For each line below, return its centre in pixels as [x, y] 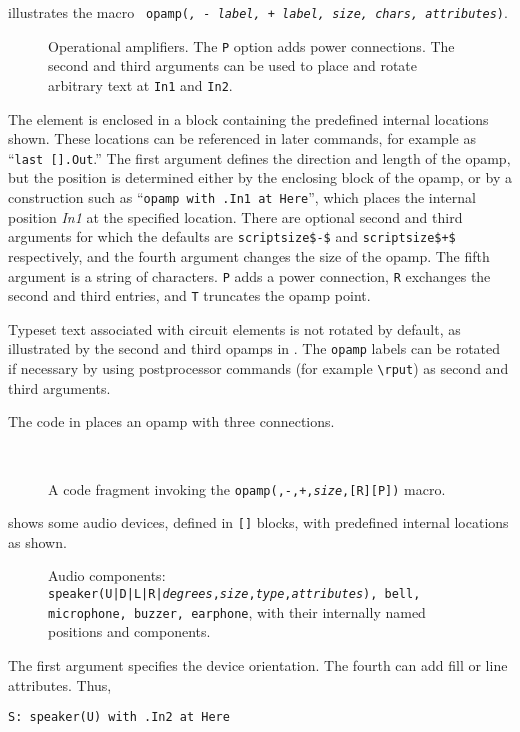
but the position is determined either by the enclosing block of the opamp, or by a [260, 177]
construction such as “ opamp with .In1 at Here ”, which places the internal [242, 197]
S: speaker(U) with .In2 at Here [119, 717]
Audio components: [107, 575]
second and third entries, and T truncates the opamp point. [189, 295]
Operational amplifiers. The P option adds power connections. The [251, 45]
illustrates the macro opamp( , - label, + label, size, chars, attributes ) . [258, 12]
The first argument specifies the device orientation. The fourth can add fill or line [258, 664]
